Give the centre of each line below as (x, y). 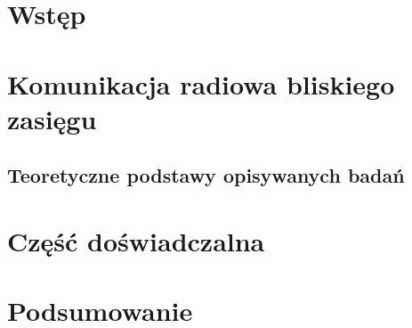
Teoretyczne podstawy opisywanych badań (206, 175)
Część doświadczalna (136, 240)
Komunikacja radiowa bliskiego (201, 83)
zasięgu (52, 118)
